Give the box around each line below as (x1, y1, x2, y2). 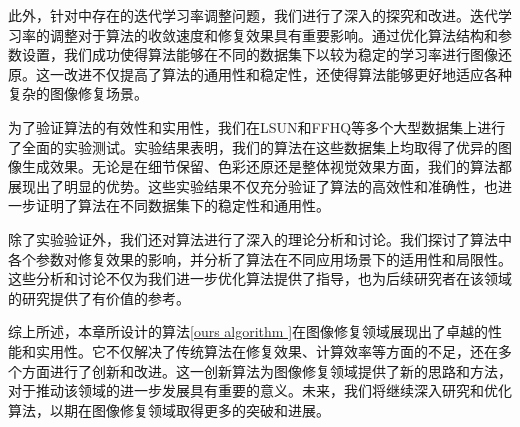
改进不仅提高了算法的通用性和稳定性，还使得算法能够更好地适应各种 (63, 63, 512, 84)
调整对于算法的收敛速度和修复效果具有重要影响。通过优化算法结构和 (49, 24, 498, 45)
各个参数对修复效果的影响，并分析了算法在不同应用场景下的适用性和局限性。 (8, 248, 512, 269)
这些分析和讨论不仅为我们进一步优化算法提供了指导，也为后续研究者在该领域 (8, 268, 512, 289)
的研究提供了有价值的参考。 (8, 287, 190, 308)
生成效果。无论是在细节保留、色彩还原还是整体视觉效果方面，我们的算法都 (21, 156, 512, 177)
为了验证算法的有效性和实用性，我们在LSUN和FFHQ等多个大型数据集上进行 (8, 116, 506, 137)
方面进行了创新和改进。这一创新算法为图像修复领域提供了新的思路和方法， (21, 360, 512, 381)
